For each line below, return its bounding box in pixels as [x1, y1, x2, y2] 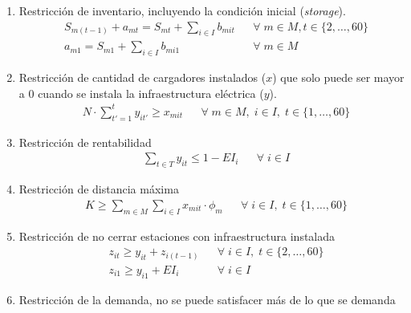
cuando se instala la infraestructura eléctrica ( [38, 84, 264, 101]
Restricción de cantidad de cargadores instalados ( [18, 69, 267, 86]
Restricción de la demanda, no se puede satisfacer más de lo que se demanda [18, 291, 396, 307]
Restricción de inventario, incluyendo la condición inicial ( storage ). [18, 2, 346, 18]
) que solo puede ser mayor [272, 69, 405, 86]
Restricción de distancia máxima [18, 181, 179, 197]
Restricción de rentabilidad [18, 133, 152, 150]
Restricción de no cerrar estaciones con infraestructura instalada [18, 227, 336, 244]
